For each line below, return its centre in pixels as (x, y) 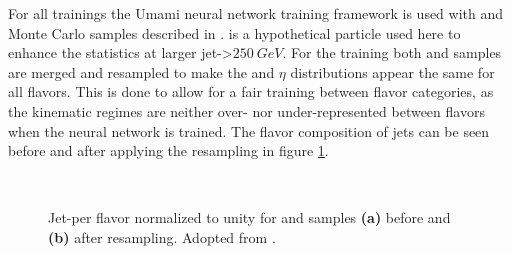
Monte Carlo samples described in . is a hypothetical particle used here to (234, 32)
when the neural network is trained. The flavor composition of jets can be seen (249, 130)
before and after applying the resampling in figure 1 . (168, 150)
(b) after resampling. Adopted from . (162, 236)
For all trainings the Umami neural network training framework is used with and (256, 13)
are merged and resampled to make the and (141, 71)
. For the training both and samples (392, 52)
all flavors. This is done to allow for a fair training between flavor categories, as (251, 91)
